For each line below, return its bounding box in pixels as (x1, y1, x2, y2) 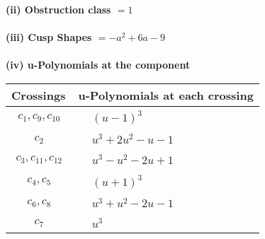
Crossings (11, 86, 66, 103)
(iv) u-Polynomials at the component (6, 57, 191, 72)
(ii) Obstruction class (6, 2, 111, 16)
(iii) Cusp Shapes (6, 30, 92, 45)
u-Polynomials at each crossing (78, 86, 254, 103)
